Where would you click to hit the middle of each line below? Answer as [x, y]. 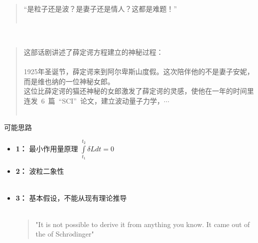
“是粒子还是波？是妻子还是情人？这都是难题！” [100, 8]
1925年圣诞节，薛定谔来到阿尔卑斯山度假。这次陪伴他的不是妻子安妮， [139, 71]
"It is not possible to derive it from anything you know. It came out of [143, 224]
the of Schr [52, 234]
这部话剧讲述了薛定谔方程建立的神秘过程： [93, 52]
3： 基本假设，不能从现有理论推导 [71, 197]
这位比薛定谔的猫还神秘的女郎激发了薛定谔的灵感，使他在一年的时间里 [139, 91]
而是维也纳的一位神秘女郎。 [69, 81]
